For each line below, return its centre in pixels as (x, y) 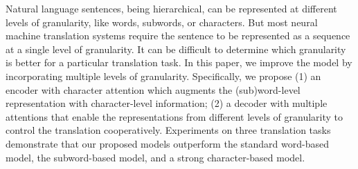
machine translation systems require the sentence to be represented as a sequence (178, 36)
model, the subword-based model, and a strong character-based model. (155, 157)
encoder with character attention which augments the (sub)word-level (153, 89)
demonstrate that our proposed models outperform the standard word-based (167, 143)
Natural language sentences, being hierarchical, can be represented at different (171, 8)
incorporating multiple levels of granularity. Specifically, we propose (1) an (163, 76)
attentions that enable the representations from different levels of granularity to (174, 116)
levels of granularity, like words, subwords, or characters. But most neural (162, 22)
